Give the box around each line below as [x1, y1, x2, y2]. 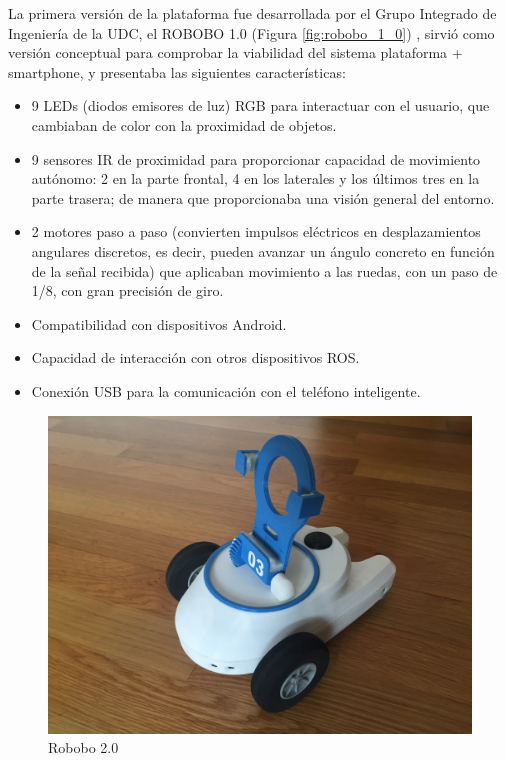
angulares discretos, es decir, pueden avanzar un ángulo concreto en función [31, 240, 495, 261]
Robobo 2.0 [48, 737, 119, 758]
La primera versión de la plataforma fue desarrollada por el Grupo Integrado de [8, 3, 497, 23]
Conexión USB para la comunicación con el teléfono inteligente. [31, 380, 421, 401]
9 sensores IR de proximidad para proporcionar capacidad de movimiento [31, 148, 481, 169]
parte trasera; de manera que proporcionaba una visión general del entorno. [31, 187, 495, 208]
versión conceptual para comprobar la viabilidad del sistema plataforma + [8, 42, 463, 63]
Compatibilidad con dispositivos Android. [31, 313, 287, 334]
